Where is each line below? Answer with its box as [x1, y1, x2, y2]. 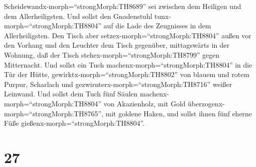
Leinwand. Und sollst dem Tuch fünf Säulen [4, 88, 138, 99]
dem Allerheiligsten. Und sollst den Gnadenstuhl [4, 10, 152, 21]
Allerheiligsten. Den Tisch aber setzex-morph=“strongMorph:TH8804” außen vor [4, 30, 252, 40]
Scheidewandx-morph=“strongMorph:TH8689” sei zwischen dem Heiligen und [4, 1, 241, 11]
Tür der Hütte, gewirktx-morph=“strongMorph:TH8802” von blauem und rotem [4, 69, 250, 80]
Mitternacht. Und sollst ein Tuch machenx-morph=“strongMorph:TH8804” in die [4, 59, 253, 70]
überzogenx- [187, 98, 225, 108]
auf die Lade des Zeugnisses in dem [104, 20, 211, 31]
